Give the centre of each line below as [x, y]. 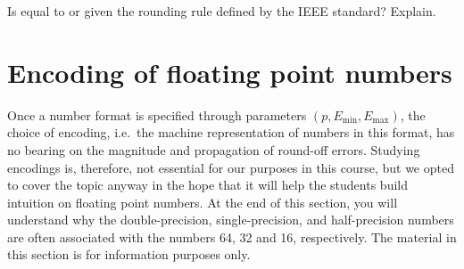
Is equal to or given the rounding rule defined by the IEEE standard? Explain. [222, 11]
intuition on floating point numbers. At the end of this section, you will [203, 202]
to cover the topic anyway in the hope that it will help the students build [207, 185]
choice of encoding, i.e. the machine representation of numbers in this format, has [231, 132]
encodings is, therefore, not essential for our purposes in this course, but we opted [231, 167]
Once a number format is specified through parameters [157, 114]
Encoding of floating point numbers [230, 72]
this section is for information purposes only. [129, 254]
